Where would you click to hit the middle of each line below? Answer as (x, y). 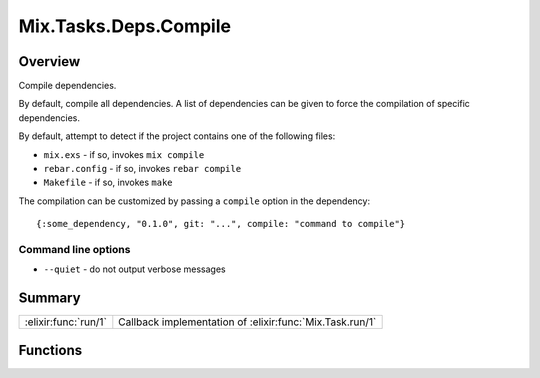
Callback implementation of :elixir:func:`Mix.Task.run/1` (247, 322)
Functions (50, 350)
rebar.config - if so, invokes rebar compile (142, 169)
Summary (49, 298)
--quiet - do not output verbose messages (134, 269)
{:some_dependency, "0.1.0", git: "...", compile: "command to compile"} (221, 224)
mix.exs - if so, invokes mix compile (124, 154)
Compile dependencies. (67, 86)
